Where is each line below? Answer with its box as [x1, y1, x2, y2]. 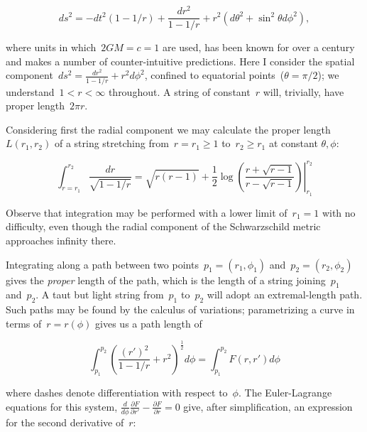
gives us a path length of [95, 315, 202, 330]
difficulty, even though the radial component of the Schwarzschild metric [6, 219, 321, 234]
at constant [268, 136, 318, 151]
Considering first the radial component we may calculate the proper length [6, 121, 331, 136]
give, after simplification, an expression [183, 399, 353, 414]
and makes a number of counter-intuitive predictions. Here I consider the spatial [6, 53, 355, 68]
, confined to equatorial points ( [144, 67, 285, 82]
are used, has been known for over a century [162, 40, 355, 55]
